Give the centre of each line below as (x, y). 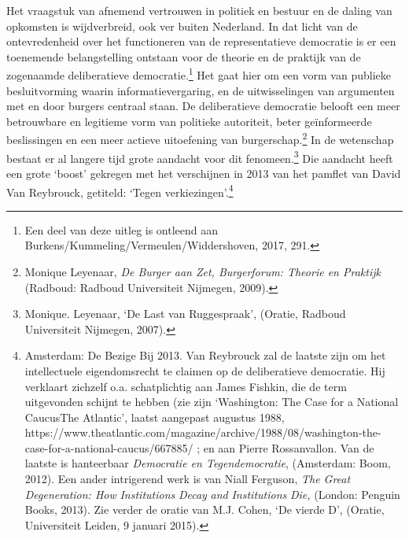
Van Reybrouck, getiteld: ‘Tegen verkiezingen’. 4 (120, 190)
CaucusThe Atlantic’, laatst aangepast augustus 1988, (155, 417)
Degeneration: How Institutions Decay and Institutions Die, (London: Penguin (212, 494)
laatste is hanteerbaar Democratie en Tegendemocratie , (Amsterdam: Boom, (208, 463)
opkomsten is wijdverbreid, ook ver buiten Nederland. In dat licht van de (182, 26)
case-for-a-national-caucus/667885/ (109, 447)
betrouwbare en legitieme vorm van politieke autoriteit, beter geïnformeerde (189, 121)
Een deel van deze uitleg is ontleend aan (122, 229)
